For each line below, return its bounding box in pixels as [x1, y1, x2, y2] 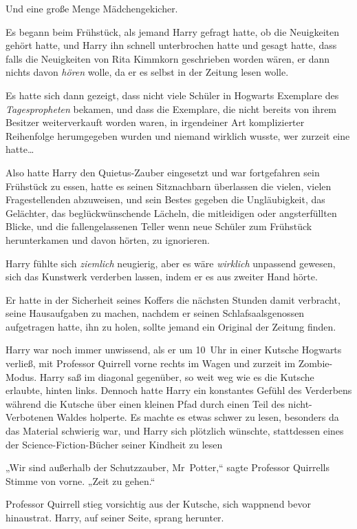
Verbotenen [6, 410, 54, 424]
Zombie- [298, 356, 333, 371]
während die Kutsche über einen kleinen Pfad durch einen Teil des [6, 396, 285, 411]
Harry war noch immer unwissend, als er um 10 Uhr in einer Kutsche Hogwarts [6, 342, 342, 357]
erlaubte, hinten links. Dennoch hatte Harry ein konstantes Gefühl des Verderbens [6, 383, 352, 397]
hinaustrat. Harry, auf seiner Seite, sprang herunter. [6, 510, 224, 524]
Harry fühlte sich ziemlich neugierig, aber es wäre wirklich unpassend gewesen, [6, 256, 336, 270]
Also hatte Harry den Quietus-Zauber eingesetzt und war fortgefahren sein [6, 165, 320, 179]
